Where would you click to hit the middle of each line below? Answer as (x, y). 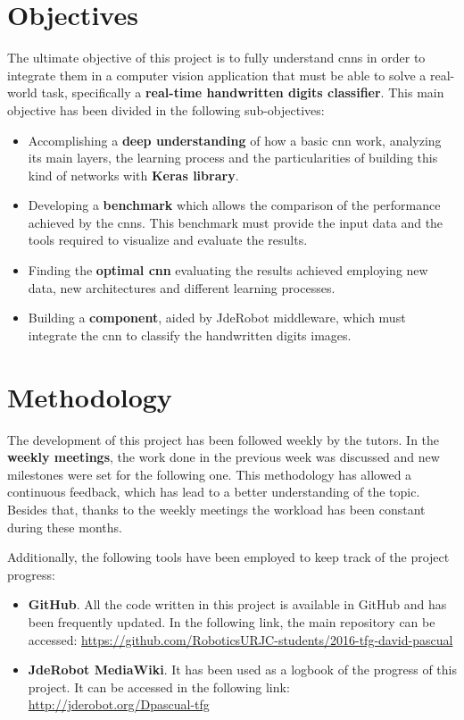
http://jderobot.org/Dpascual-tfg (119, 704)
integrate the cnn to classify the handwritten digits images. (190, 335)
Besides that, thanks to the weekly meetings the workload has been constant (216, 509)
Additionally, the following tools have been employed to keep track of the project (228, 557)
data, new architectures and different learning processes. (182, 287)
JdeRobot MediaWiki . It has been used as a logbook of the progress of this (242, 670)
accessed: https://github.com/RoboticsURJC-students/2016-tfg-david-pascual (240, 639)
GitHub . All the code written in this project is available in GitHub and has (237, 604)
